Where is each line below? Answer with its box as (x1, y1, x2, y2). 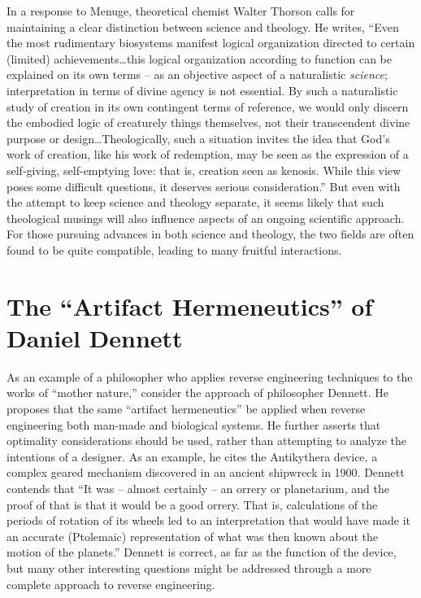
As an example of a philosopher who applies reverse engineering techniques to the (7, 368, 413, 385)
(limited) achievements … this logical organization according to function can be (7, 50, 392, 67)
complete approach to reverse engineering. (7, 575, 215, 592)
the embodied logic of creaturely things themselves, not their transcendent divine (7, 114, 410, 131)
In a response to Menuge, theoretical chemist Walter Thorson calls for (7, 2, 355, 19)
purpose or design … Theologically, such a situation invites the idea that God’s (7, 129, 390, 146)
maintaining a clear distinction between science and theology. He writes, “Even (7, 18, 399, 35)
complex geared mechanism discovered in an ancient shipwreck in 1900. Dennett (7, 464, 405, 481)
